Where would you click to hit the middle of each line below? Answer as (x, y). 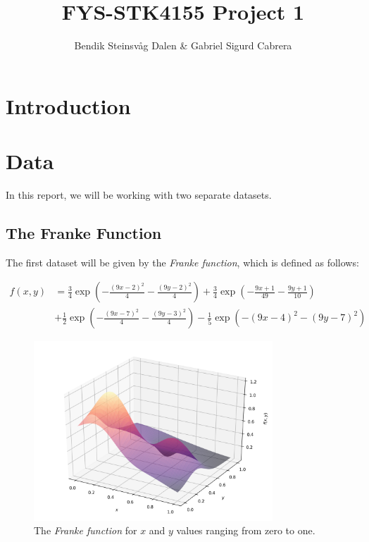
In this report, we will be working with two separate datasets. (139, 195)
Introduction (68, 105)
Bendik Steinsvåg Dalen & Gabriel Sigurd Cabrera (183, 45)
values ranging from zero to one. (246, 530)
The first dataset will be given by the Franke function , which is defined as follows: (182, 262)
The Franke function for (86, 530)
